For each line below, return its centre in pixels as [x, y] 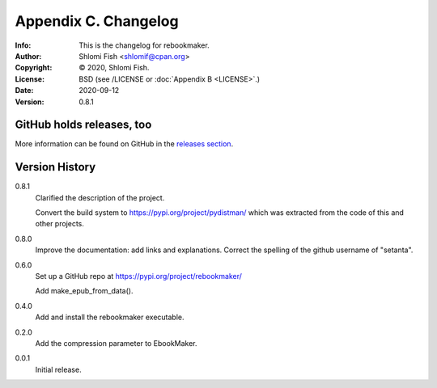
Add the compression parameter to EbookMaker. [116, 343]
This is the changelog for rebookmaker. [144, 45]
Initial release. [58, 369]
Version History [55, 167]
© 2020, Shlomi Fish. [114, 68]
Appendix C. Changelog [97, 21]
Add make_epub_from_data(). [84, 291]
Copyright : [34, 68]
